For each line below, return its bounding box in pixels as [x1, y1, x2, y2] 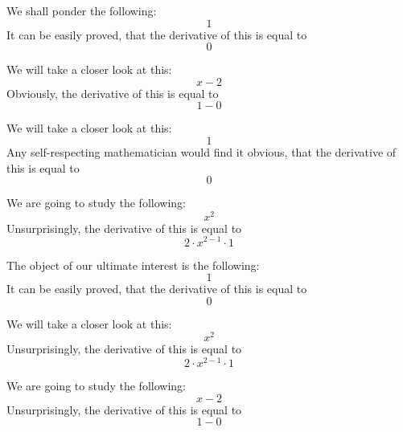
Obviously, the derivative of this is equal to [6, 84, 219, 101]
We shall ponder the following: [6, 2, 157, 18]
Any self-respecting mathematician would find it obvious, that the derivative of [6, 143, 397, 160]
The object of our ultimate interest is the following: [6, 256, 260, 273]
